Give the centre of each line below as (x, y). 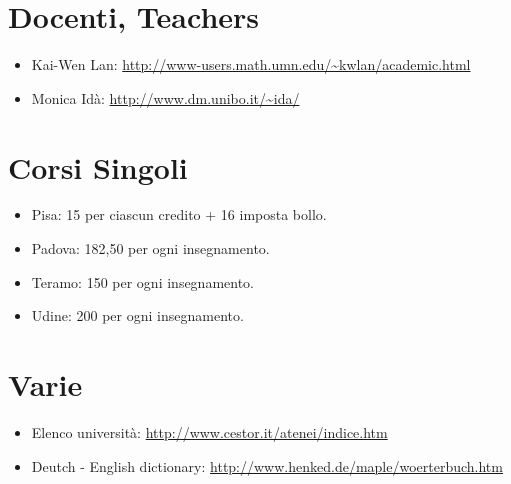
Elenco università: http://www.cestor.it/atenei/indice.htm (209, 431)
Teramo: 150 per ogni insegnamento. (143, 281)
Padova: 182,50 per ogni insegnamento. (150, 248)
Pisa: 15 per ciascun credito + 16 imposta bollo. (179, 214)
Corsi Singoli (98, 166)
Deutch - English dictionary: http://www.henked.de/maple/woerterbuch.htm (267, 465)
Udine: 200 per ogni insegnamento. (137, 315)
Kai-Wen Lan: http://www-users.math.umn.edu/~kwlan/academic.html (251, 64)
